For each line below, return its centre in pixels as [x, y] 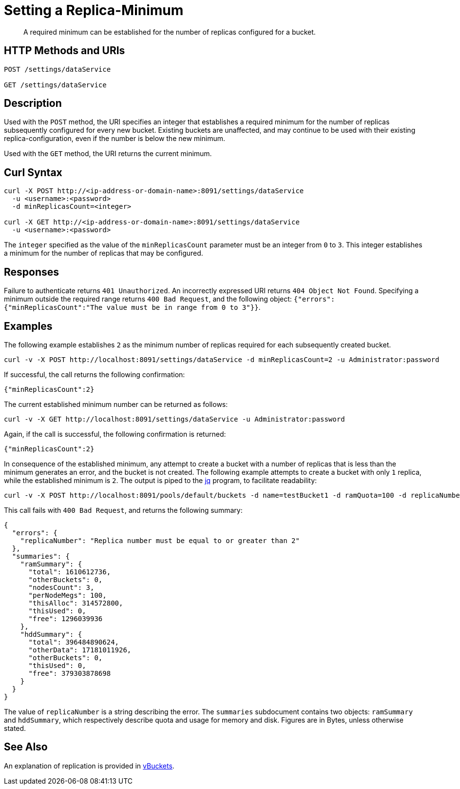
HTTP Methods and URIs [65, 51]
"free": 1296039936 [66, 618]
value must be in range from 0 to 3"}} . [183, 307]
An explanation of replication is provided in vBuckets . [89, 766]
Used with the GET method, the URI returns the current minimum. [108, 154]
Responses [32, 272]
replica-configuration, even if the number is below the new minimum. [115, 139]
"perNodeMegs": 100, [67, 595]
